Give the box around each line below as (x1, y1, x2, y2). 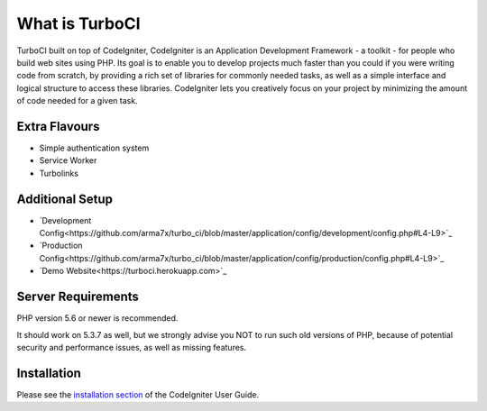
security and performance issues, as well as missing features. (16, 342, 247, 352)
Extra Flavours (16, 118, 100, 134)
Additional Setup (16, 191, 113, 206)
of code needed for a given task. (16, 96, 139, 106)
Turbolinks (39, 168, 78, 178)
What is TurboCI (16, 14, 141, 33)
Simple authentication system (39, 142, 150, 153)
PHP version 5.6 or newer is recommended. (16, 313, 179, 324)
